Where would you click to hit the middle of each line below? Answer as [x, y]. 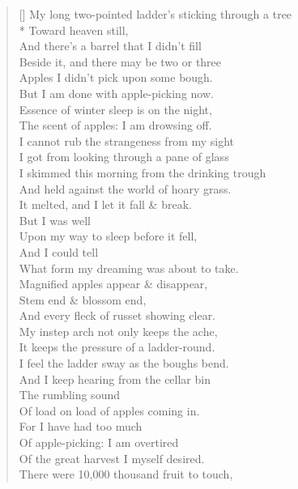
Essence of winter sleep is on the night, [115, 109]
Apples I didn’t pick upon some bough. [116, 77]
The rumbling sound [69, 395]
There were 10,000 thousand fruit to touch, [126, 474]
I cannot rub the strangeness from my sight [127, 140]
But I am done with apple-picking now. [116, 93]
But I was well [55, 220]
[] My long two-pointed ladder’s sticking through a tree [155, 14]
